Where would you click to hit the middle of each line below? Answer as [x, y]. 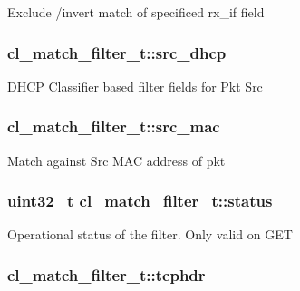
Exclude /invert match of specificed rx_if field [136, 12]
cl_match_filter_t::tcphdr [106, 274]
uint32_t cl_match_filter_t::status [140, 201]
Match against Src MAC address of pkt [116, 160]
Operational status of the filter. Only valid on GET [150, 234]
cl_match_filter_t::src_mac [114, 126]
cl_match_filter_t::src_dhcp [117, 52]
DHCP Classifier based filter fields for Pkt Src [135, 86]
